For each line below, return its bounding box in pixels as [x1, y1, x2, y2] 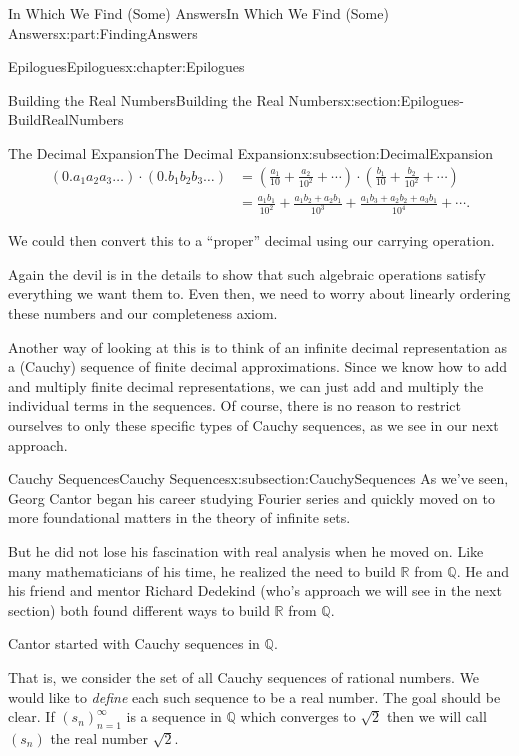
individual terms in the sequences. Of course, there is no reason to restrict [8, 395, 462, 416]
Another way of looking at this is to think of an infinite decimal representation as [8, 336, 507, 357]
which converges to [240, 706, 356, 727]
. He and [456, 560, 510, 581]
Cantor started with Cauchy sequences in [8, 633, 260, 654]
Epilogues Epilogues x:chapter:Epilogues [8, 56, 245, 77]
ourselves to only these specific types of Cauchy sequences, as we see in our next [8, 414, 499, 435]
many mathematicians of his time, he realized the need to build [8, 560, 396, 581]
